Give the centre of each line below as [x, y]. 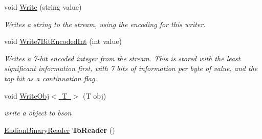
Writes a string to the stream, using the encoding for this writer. [105, 24]
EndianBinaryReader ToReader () [60, 130]
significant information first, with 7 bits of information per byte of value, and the [131, 68]
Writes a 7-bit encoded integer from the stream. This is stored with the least [122, 58]
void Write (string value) [43, 7]
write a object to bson [38, 113]
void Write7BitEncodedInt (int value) [63, 41]
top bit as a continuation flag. [51, 78]
